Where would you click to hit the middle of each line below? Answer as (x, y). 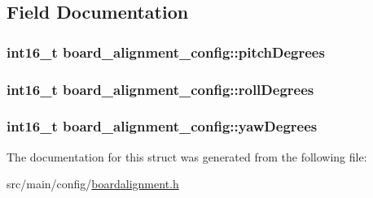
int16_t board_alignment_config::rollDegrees (160, 89)
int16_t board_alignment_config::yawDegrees (162, 126)
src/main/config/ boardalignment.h (93, 184)
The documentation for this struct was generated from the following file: (187, 156)
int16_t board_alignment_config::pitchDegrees (166, 52)
